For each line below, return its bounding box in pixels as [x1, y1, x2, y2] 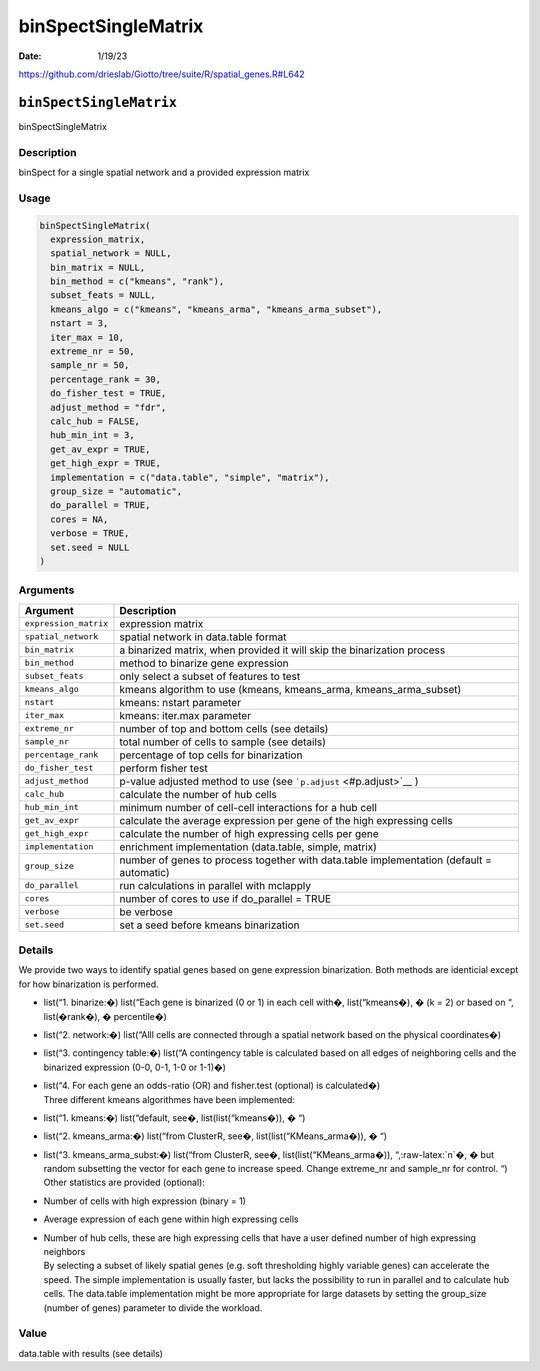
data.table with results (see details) [18, 1347, 164, 1359]
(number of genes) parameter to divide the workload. [43, 1301, 263, 1314]
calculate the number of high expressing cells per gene [119, 826, 379, 840]
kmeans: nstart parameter [119, 695, 242, 709]
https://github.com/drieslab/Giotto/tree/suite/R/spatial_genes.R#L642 [18, 68, 305, 80]
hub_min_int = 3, [50, 430, 135, 441]
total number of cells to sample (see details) [119, 735, 327, 749]
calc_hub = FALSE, [50, 416, 140, 427]
